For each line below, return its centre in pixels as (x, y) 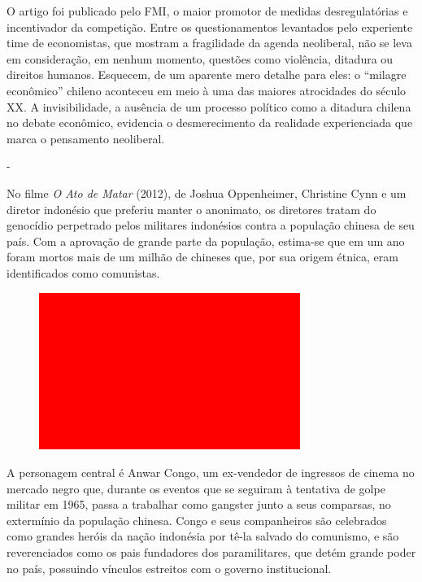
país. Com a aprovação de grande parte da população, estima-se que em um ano (206, 241)
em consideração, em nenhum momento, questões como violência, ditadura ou (200, 58)
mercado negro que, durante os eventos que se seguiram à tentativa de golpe (196, 488)
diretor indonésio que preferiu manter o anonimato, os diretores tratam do (191, 209)
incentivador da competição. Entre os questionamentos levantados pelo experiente (210, 26)
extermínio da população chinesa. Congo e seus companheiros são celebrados (197, 520)
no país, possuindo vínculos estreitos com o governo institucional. (169, 568)
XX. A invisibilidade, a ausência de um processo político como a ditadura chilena (209, 106)
